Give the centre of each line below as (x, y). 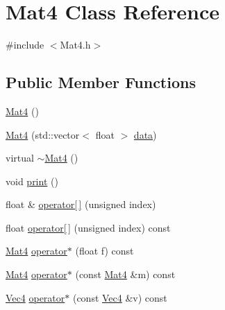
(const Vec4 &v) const (120, 297)
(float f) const (105, 251)
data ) (145, 134)
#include (25, 45)
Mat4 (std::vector (43, 134)
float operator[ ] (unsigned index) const (88, 227)
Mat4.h (75, 45)
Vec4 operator (35, 297)
